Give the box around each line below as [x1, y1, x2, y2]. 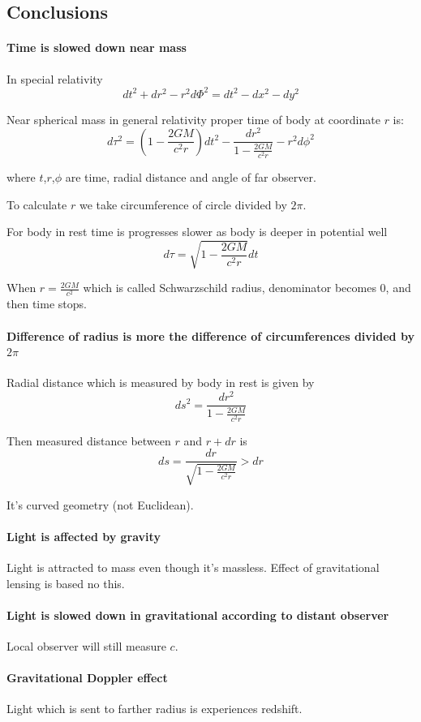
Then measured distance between [6, 432, 171, 449]
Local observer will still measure [6, 638, 166, 655]
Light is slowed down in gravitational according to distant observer [6, 606, 389, 623]
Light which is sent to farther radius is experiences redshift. [6, 700, 303, 717]
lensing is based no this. [6, 574, 125, 591]
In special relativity [6, 70, 103, 87]
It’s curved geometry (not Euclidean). [6, 496, 194, 513]
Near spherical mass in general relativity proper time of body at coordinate [6, 110, 380, 127]
